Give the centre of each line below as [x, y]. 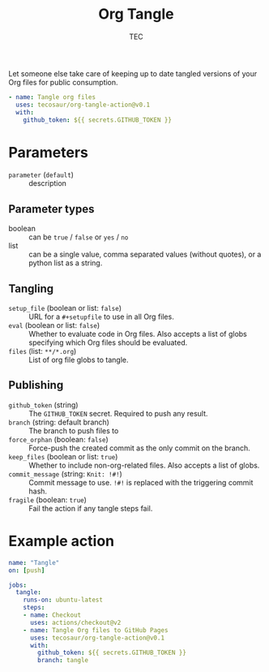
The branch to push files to [74, 430]
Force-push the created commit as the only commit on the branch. [140, 448]
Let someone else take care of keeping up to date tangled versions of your [133, 73]
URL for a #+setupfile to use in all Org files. [101, 317]
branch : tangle [63, 661]
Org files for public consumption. [64, 82]
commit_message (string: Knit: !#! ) [66, 474]
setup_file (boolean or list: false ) [65, 308]
